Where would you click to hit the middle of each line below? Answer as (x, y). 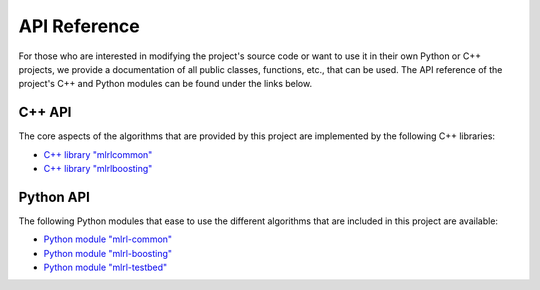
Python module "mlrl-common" (108, 239)
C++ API (45, 112)
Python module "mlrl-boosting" (108, 253)
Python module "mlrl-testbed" (105, 267)
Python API (54, 196)
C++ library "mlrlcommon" (98, 154)
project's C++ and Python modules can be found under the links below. (165, 84)
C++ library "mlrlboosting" (98, 169)
